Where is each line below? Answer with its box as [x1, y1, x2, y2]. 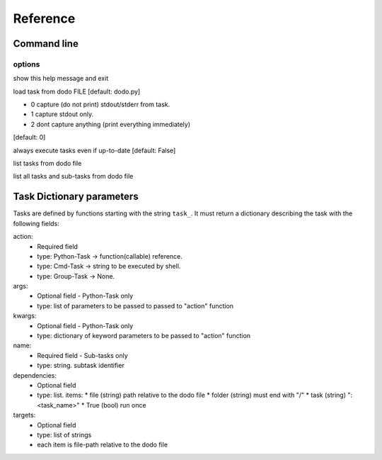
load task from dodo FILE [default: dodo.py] [13, 87, 141, 96]
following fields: [13, 219, 59, 228]
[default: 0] [13, 133, 46, 142]
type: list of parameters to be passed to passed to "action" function [37, 301, 233, 310]
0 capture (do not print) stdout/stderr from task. [30, 100, 170, 109]
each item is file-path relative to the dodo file [37, 440, 168, 449]
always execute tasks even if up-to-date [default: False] [13, 146, 176, 155]
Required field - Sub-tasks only [37, 351, 129, 359]
